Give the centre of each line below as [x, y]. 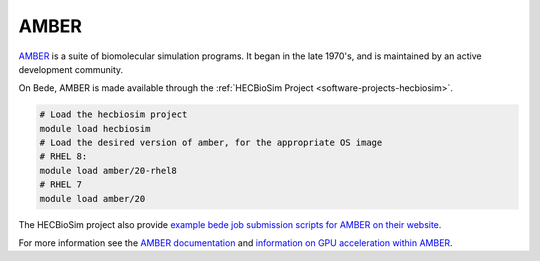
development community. [71, 69]
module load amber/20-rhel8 [108, 170]
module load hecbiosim [95, 128]
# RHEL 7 [61, 184]
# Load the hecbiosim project [113, 114]
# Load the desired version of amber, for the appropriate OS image [211, 143]
